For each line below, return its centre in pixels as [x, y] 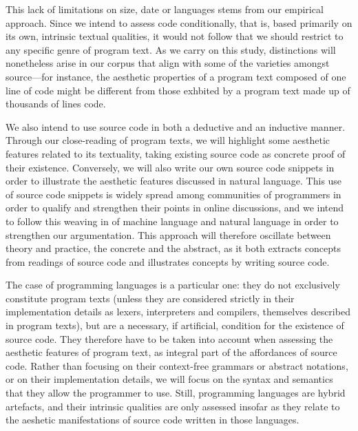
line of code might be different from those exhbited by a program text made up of [178, 90]
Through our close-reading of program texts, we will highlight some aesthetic [168, 140]
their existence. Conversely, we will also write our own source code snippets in [170, 167]
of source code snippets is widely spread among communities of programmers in [173, 194]
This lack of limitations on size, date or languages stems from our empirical [165, 9]
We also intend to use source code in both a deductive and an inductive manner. [176, 126]
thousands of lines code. [56, 104]
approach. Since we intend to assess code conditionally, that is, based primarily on [179, 22]
